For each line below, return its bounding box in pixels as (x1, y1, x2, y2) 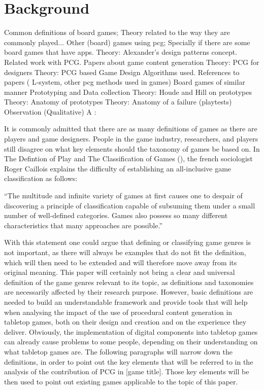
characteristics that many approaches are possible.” (4, 220, 163, 230)
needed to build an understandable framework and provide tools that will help (4, 296, 248, 307)
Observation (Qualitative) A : (4, 106, 96, 117)
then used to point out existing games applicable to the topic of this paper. (4, 376, 238, 386)
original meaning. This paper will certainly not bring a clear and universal (4, 267, 235, 277)
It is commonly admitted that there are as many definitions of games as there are (4, 123, 257, 134)
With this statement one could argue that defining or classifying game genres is (4, 237, 251, 247)
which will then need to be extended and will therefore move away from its (4, 257, 237, 267)
